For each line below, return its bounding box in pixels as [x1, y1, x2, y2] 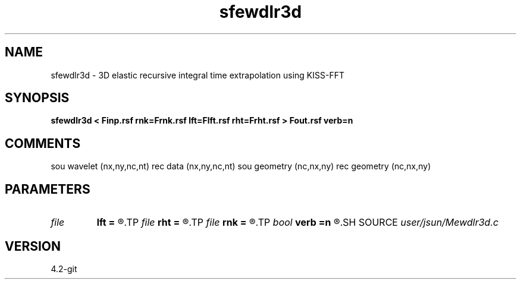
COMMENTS [5, 135, 81, 151]
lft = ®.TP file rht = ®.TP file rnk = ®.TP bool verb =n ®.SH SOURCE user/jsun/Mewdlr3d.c [96, 216, 499, 229]
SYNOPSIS [5, 90, 70, 106]
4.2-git [51, 263, 77, 274]
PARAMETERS [5, 181, 90, 197]
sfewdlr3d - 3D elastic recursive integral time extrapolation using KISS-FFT [51, 70, 344, 80]
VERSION [5, 238, 61, 254]
